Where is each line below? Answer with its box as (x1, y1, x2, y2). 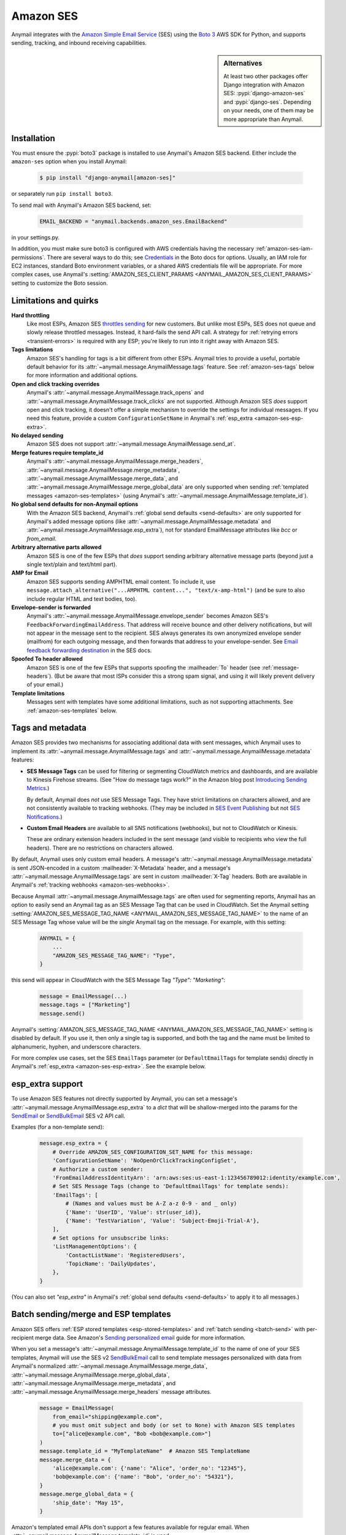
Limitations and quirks (11, 295, 99, 306)
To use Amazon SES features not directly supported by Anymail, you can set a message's (11, 1095, 237, 1102)
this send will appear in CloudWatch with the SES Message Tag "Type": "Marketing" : (11, 976, 225, 984)
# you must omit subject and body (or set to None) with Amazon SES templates (52, 1422, 296, 1429)
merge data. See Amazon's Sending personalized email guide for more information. (34, 1334, 245, 1341)
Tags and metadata (11, 723, 87, 733)
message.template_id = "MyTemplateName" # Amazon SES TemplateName (39, 1448, 250, 1455)
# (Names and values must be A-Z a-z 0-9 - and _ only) (65, 1200, 237, 1207)
